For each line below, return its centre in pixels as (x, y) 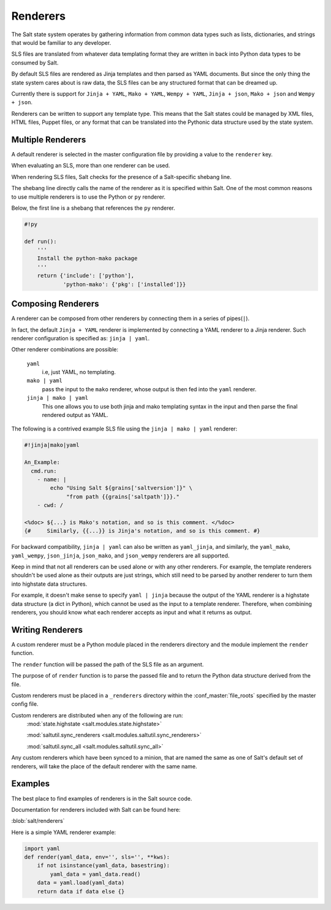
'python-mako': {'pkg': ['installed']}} (124, 284)
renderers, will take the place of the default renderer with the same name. (104, 766)
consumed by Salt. (35, 63)
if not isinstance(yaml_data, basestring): (103, 866)
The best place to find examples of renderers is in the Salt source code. (102, 798)
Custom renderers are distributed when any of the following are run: (97, 715)
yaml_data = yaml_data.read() (95, 874)
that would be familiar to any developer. (61, 42)
